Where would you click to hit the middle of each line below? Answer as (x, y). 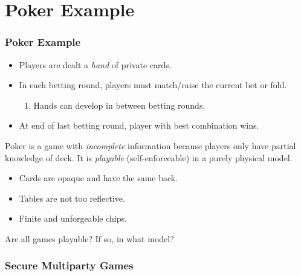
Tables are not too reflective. (72, 198)
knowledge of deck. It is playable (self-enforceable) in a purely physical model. (149, 157)
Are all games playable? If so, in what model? (89, 238)
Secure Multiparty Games (69, 265)
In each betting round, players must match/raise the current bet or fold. (153, 85)
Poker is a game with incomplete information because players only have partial (150, 145)
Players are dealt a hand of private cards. (95, 64)
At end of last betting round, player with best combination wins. (139, 125)
